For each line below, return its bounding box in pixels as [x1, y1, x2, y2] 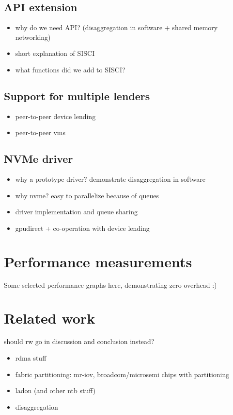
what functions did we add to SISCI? [15, 64, 125, 74]
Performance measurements [4, 251, 192, 271]
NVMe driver [4, 151, 73, 166]
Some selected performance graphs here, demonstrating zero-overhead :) [4, 279, 217, 290]
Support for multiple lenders [4, 88, 150, 103]
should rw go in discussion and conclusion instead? [4, 336, 155, 346]
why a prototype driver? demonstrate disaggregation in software [15, 174, 205, 184]
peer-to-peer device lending [15, 111, 96, 121]
